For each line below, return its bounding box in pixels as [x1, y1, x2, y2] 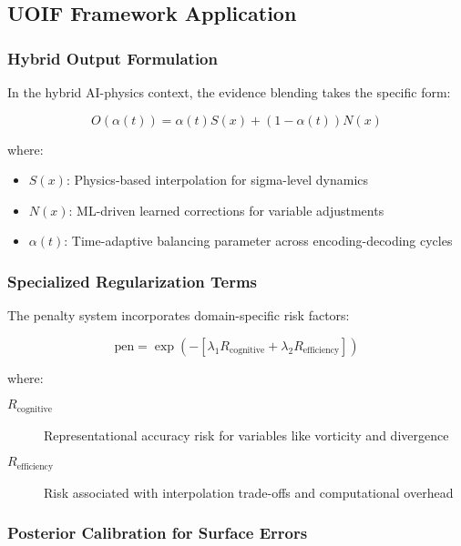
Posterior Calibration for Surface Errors [7, 521, 308, 544]
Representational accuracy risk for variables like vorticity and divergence [44, 425, 449, 444]
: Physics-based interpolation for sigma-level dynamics [66, 170, 369, 189]
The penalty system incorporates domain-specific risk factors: [7, 306, 350, 325]
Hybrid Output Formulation [7, 46, 218, 69]
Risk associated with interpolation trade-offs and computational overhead [44, 482, 454, 501]
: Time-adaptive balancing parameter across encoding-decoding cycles [64, 231, 453, 250]
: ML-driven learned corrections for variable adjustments [68, 200, 384, 219]
